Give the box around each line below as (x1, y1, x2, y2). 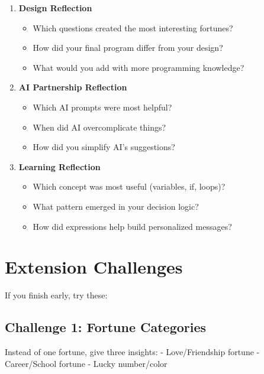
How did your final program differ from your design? (33, 41, 223, 54)
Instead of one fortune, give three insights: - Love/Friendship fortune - (5, 346, 260, 358)
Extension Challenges (5, 255, 183, 279)
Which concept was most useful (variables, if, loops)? (33, 180, 226, 193)
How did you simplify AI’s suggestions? (33, 141, 175, 153)
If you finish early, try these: (5, 289, 108, 301)
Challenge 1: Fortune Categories (5, 318, 207, 336)
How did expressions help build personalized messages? (33, 220, 232, 232)
